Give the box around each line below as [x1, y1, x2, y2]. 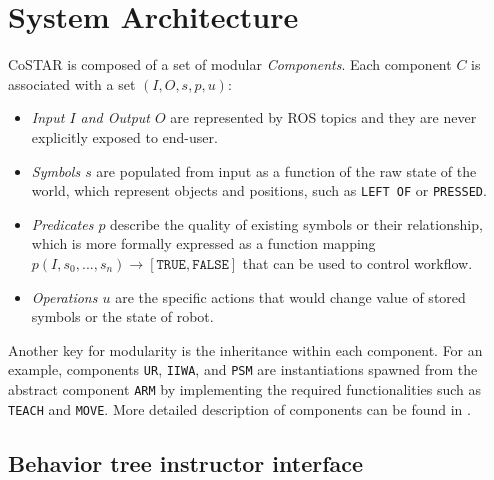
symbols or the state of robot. [31, 306, 214, 327]
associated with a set [8, 73, 136, 94]
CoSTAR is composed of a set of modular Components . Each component [8, 54, 452, 75]
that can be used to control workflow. [242, 252, 473, 273]
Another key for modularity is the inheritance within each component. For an [8, 339, 483, 360]
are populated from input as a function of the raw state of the [96, 160, 477, 181]
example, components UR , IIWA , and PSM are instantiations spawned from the [8, 359, 478, 380]
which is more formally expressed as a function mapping [31, 233, 376, 254]
